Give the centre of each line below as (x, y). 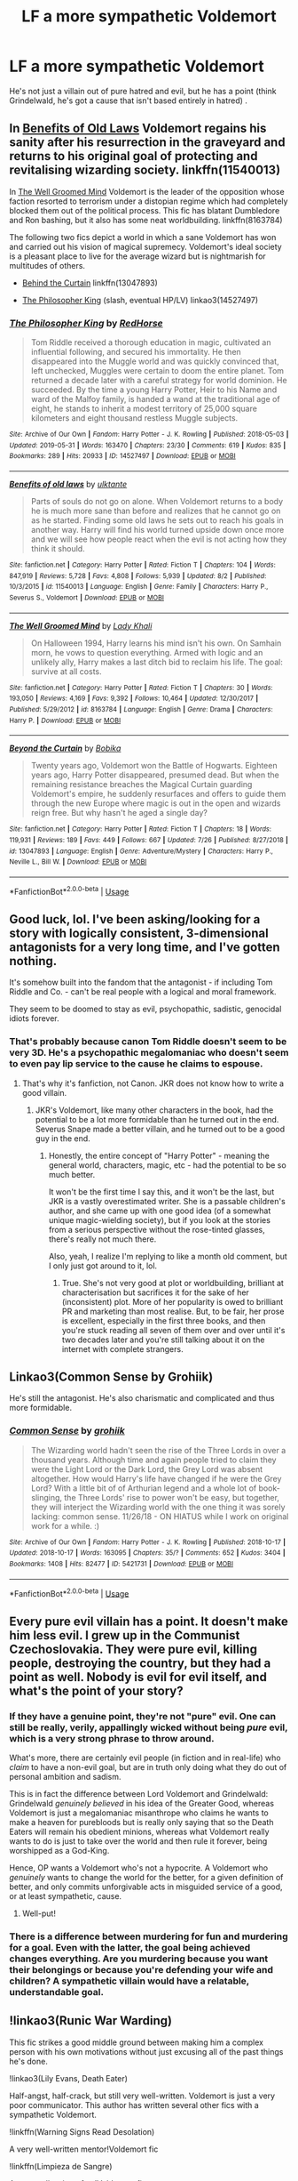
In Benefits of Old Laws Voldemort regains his (138, 129)
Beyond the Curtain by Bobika (65, 748)
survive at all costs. (66, 671)
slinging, (47, 1497)
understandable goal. (57, 1992)
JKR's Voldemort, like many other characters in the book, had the (154, 1110)
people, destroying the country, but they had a (140, 1663)
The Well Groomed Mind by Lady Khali (81, 625)
